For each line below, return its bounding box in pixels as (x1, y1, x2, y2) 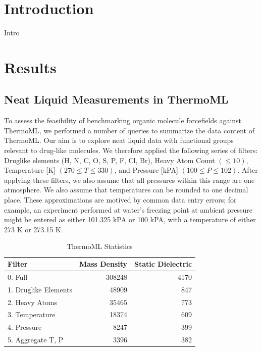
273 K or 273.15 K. (4, 224, 63, 234)
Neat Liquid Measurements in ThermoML (4, 91, 229, 107)
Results (4, 57, 57, 77)
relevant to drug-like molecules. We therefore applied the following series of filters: (4, 145, 258, 156)
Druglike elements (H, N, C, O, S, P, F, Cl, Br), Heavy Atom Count (4, 155, 215, 165)
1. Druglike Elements (8, 284, 73, 294)
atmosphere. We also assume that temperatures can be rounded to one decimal (4, 184, 248, 195)
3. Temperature (8, 309, 56, 320)
